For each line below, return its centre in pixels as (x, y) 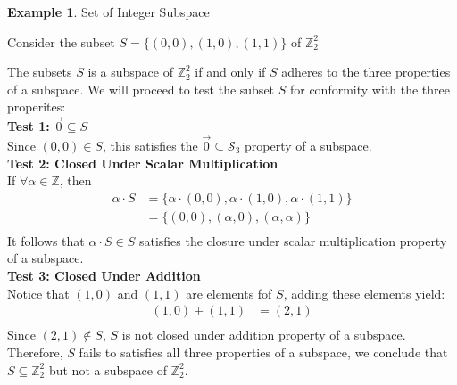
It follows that (46, 240)
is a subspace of (130, 72)
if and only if (230, 72)
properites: (37, 106)
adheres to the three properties (366, 72)
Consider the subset (61, 41)
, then (75, 180)
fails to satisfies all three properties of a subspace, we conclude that (263, 352)
